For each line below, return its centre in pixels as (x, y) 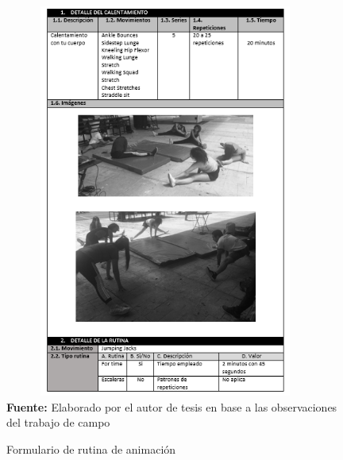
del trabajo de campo (58, 422)
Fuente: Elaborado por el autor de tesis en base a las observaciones (172, 406)
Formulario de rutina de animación (91, 448)
